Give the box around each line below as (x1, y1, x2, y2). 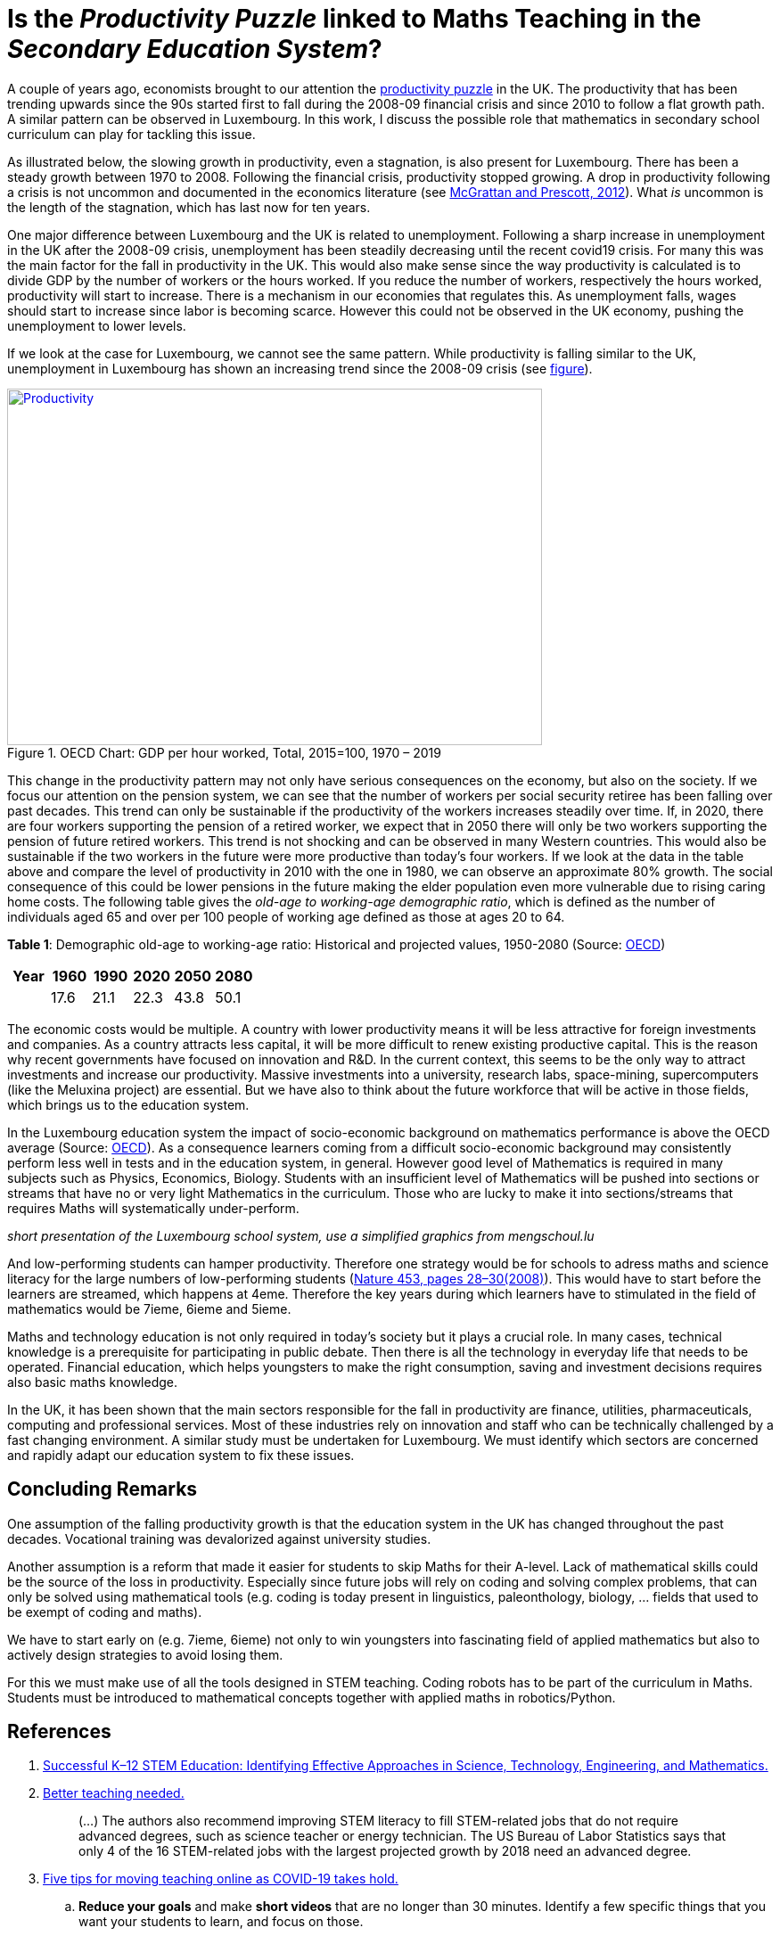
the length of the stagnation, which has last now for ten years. (7, 199, 371, 215)
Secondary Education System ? (7, 34, 382, 64)
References (7, 1720, 111, 1743)
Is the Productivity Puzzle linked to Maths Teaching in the (7, 4, 702, 34)
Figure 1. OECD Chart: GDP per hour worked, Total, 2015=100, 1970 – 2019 (7, 744, 441, 760)
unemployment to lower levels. (7, 317, 186, 333)
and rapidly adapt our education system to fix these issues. (7, 1447, 355, 1463)
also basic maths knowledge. (7, 1374, 178, 1390)
